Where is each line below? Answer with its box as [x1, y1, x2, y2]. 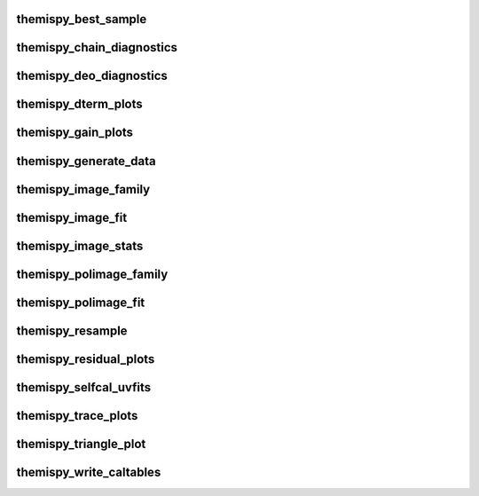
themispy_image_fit [16, 209, 128, 225]
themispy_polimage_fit [16, 295, 145, 310]
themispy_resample [16, 323, 128, 338]
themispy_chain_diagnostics [16, 40, 177, 55]
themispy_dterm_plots [16, 97, 144, 112]
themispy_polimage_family [16, 266, 169, 281]
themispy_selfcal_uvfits [16, 380, 151, 395]
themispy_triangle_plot [16, 436, 146, 452]
